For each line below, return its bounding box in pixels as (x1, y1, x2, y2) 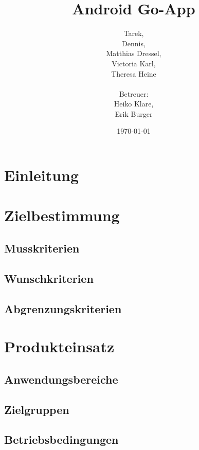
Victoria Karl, (112, 58, 156, 68)
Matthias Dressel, (106, 48, 161, 59)
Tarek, (123, 28, 144, 39)
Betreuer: (119, 88, 149, 99)
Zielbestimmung (4, 205, 120, 226)
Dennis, (122, 38, 146, 48)
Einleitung (4, 165, 79, 186)
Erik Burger (115, 108, 153, 119)
